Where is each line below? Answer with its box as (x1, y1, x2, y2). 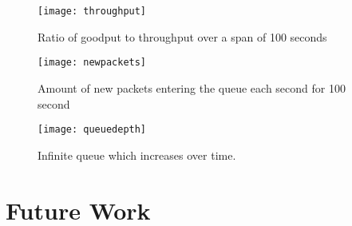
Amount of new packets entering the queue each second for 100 (38, 79, 346, 96)
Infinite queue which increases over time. (38, 146, 236, 163)
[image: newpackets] (38, 57, 147, 69)
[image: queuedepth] (38, 124, 147, 136)
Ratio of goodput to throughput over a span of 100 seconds (38, 28, 327, 45)
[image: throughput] (38, 6, 147, 17)
